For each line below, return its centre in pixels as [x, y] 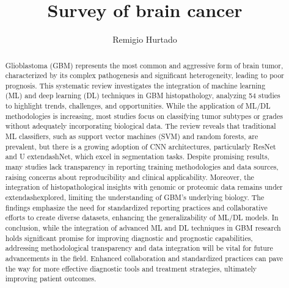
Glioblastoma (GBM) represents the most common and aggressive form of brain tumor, [144, 65]
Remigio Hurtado [145, 39]
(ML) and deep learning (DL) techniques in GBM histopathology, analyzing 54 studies [143, 95]
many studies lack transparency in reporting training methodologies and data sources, [142, 167]
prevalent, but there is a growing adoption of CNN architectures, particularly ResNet [141, 146]
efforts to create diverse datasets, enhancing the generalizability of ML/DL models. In [142, 218]
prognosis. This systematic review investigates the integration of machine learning [135, 85]
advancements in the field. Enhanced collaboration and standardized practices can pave [144, 258]
